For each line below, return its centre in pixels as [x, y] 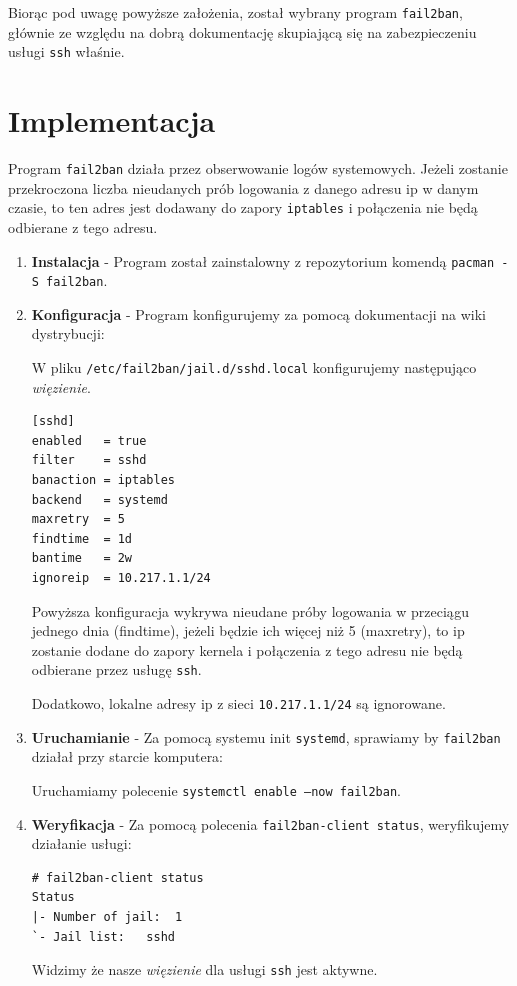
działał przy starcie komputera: [127, 756]
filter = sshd [89, 460]
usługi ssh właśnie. [66, 51]
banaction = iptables [103, 480]
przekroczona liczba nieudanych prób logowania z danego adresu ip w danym [243, 187]
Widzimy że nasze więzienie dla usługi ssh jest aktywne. [204, 969]
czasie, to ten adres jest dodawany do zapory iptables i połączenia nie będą [243, 207]
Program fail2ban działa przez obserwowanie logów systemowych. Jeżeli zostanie [258, 168]
